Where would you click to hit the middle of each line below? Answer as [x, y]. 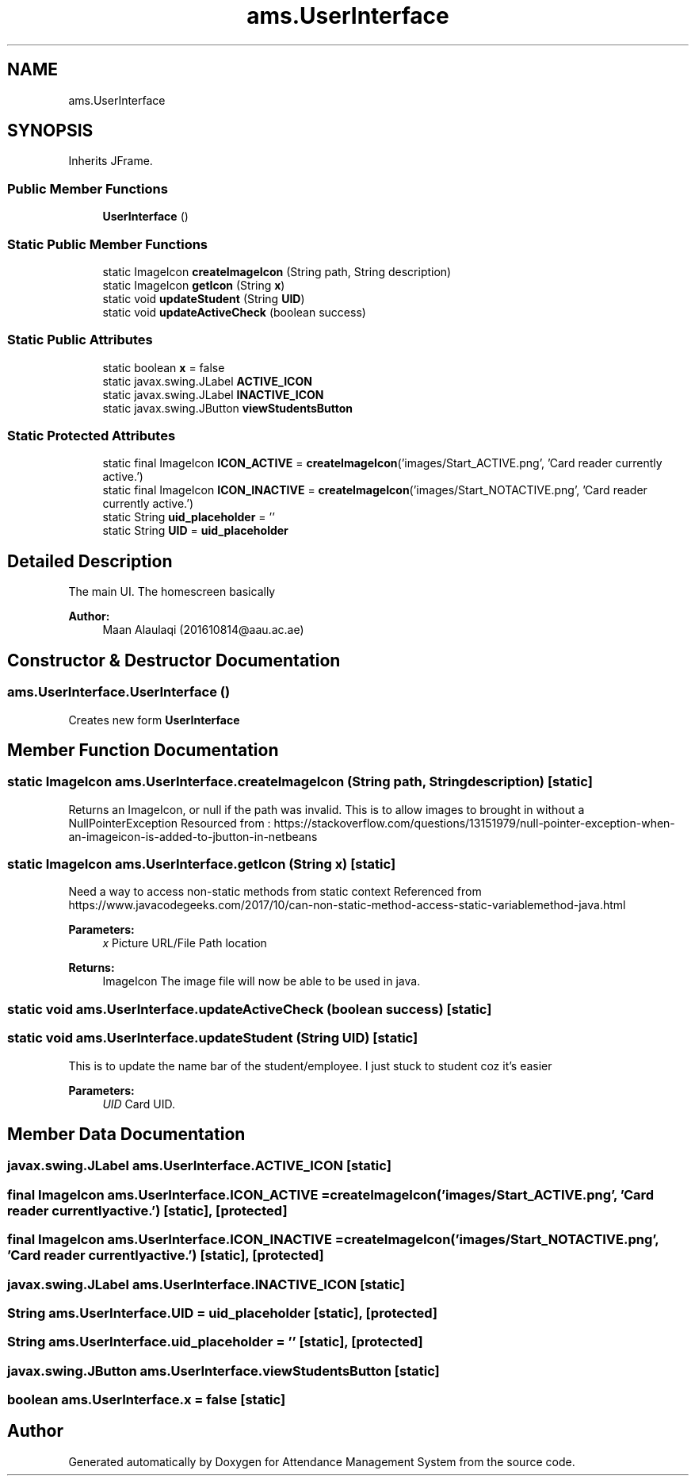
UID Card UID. [139, 1104]
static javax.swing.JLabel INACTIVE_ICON [213, 394]
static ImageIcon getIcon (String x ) [194, 285]
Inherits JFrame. [111, 161]
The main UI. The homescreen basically [172, 592]
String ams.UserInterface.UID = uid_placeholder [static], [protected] [222, 1313]
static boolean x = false [164, 367]
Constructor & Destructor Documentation [174, 660]
